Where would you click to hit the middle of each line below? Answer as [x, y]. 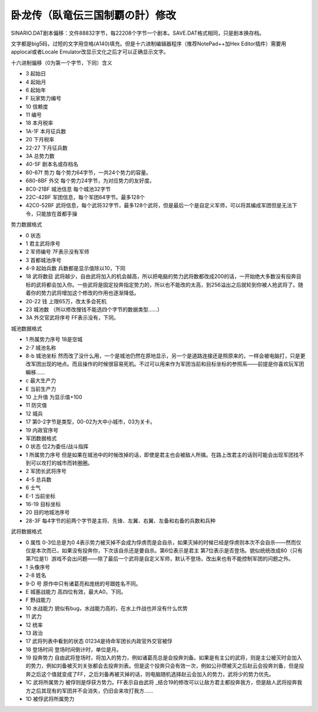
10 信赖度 [37, 107]
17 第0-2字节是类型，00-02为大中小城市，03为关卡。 [90, 422]
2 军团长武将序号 [46, 471]
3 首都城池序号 [44, 260]
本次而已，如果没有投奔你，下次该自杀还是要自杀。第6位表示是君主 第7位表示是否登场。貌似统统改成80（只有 [169, 550]
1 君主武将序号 [43, 243]
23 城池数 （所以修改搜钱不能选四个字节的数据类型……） [94, 310]
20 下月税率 [40, 140]
